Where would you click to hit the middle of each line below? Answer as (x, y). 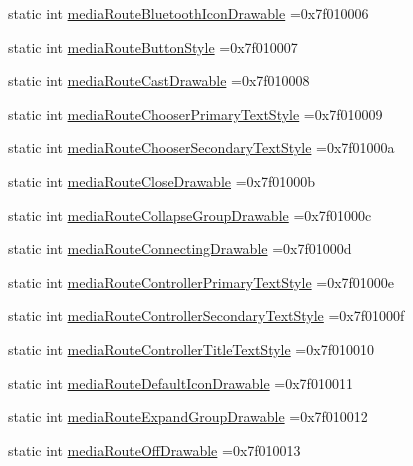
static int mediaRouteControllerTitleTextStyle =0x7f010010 (191, 348)
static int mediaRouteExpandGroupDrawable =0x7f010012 (188, 416)
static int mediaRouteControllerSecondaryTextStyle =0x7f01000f (206, 315)
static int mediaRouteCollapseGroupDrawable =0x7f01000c (190, 214)
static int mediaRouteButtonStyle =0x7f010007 (153, 46)
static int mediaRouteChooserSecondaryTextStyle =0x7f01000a (201, 147)
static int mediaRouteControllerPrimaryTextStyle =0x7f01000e (201, 281)
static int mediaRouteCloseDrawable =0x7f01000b (162, 180)
